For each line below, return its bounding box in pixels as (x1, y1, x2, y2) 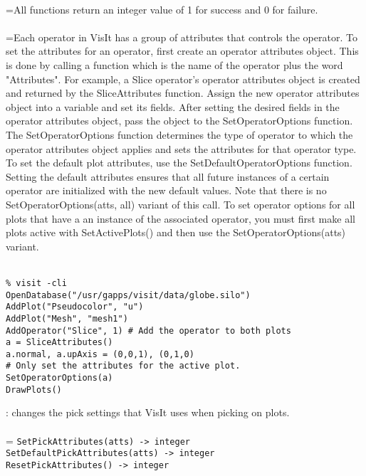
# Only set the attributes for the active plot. (6, 361, 241, 371)
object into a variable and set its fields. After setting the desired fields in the (6, 99, 340, 114)
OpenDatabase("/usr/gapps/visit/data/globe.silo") (6, 290, 251, 300)
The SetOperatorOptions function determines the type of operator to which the (6, 127, 353, 142)
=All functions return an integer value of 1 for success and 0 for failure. (6, 1, 318, 16)
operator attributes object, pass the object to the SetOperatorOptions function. (6, 113, 353, 128)
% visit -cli (6, 277, 67, 288)
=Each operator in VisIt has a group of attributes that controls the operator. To (6, 29, 357, 44)
